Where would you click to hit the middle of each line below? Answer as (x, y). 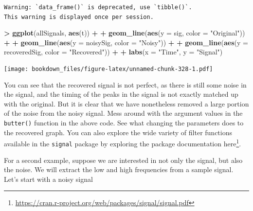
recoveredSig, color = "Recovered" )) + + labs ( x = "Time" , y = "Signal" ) (113, 52)
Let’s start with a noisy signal (48, 179)
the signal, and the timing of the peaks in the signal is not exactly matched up (121, 94)
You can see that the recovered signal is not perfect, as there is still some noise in (125, 84)
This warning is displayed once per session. (79, 17)
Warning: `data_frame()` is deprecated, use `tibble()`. (98, 7)
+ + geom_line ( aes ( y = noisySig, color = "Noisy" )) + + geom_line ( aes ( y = (126, 42)
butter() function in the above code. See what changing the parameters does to (124, 123)
